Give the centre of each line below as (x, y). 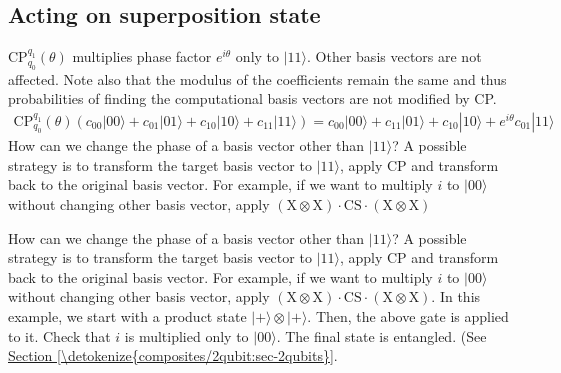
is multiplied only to (186, 335)
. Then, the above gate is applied (408, 315)
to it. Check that (59, 335)
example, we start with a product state (127, 315)
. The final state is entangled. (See (381, 335)
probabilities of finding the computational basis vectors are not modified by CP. (252, 98)
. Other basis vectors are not (394, 56)
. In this (456, 296)
